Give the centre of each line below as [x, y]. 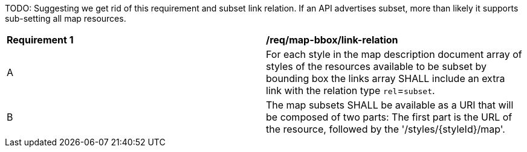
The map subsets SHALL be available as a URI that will [390, 105]
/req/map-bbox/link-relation [332, 40]
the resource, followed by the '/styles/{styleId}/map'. [386, 129]
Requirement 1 [40, 40]
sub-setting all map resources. [66, 18]
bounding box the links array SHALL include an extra [386, 78]
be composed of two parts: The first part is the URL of [389, 117]
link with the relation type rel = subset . [351, 90]
